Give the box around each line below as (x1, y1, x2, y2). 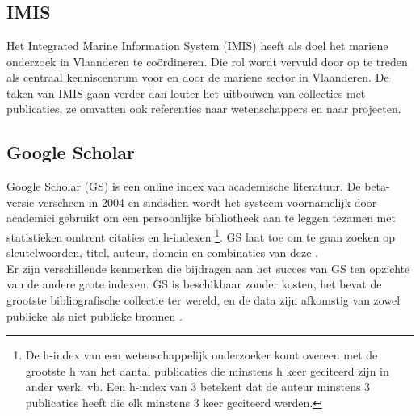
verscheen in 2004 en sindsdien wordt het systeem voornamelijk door (37, 193, 377, 210)
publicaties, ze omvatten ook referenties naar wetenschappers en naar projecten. (6, 100, 401, 117)
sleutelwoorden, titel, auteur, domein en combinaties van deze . (6, 244, 319, 261)
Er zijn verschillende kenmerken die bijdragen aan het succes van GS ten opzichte (6, 259, 410, 276)
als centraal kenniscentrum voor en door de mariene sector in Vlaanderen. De (6, 69, 389, 86)
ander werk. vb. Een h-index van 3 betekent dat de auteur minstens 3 (25, 378, 371, 395)
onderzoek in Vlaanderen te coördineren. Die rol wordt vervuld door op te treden (6, 53, 408, 69)
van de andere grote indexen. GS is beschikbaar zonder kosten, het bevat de (6, 275, 382, 292)
